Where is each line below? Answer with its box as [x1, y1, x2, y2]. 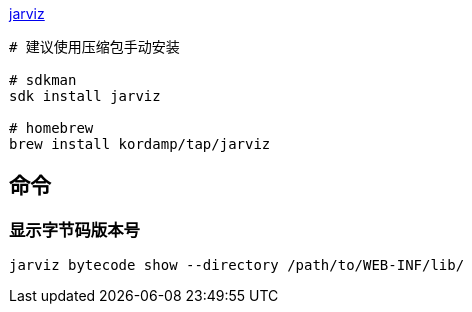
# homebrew [9, 120, 94, 136]
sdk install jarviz [9, 88, 161, 104]
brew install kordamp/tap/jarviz [9, 136, 271, 152]
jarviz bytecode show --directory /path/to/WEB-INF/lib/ [9, 257, 465, 274]
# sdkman [9, 72, 77, 88]
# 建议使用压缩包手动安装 [9, 39, 180, 55]
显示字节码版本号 [9, 219, 140, 240]
